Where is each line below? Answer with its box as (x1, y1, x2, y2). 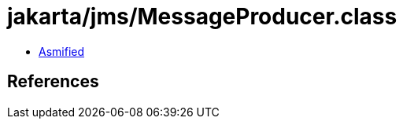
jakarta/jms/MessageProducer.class (7, 3, 397, 30)
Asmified (39, 44, 85, 58)
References (7, 72, 99, 92)
